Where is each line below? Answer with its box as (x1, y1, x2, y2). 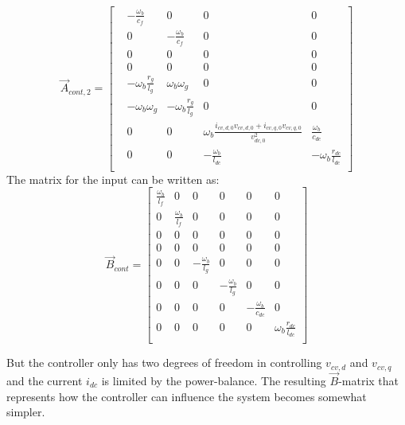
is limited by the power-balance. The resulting (101, 372, 326, 388)
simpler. (6, 404, 45, 420)
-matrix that (338, 372, 399, 388)
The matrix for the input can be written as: (6, 170, 220, 187)
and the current (6, 372, 83, 388)
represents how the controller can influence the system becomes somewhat (6, 388, 367, 404)
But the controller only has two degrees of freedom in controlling (6, 354, 322, 371)
